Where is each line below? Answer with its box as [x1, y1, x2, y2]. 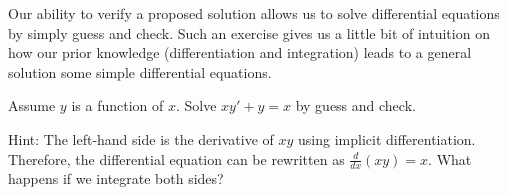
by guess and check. [295, 95, 416, 116]
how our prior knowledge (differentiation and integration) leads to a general [8, 42, 472, 63]
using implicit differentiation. [298, 128, 476, 149]
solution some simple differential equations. [8, 61, 272, 82]
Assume [8, 95, 56, 116]
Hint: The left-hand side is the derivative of [8, 128, 274, 149]
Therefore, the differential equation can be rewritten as [8, 148, 345, 169]
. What [428, 148, 472, 169]
